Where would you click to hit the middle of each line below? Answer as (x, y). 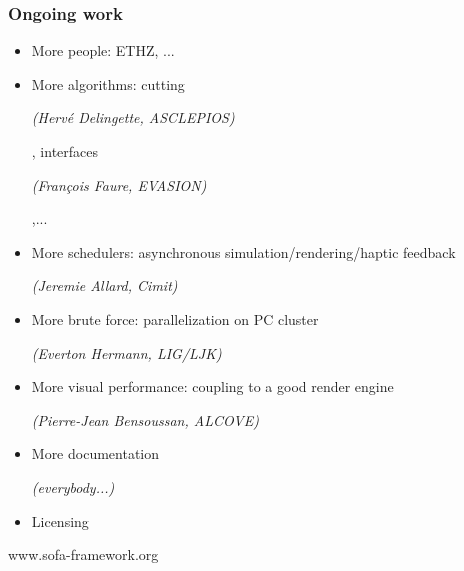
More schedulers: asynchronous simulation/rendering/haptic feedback (243, 251)
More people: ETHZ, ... (103, 50)
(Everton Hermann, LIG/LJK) (126, 352)
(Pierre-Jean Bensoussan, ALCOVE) (145, 419)
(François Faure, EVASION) (119, 184)
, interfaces (65, 151)
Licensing (60, 520)
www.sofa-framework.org (83, 554)
